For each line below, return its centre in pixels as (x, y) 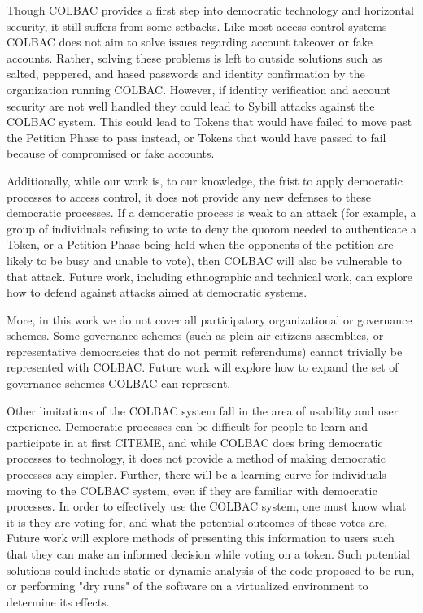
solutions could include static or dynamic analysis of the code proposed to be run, (211, 570)
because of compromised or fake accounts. (111, 153)
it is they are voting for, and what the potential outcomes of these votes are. (197, 522)
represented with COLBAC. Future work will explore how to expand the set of (203, 367)
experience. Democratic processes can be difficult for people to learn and (187, 426)
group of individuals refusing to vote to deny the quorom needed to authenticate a (211, 228)
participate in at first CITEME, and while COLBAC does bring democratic (195, 442)
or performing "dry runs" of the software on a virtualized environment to (188, 586)
